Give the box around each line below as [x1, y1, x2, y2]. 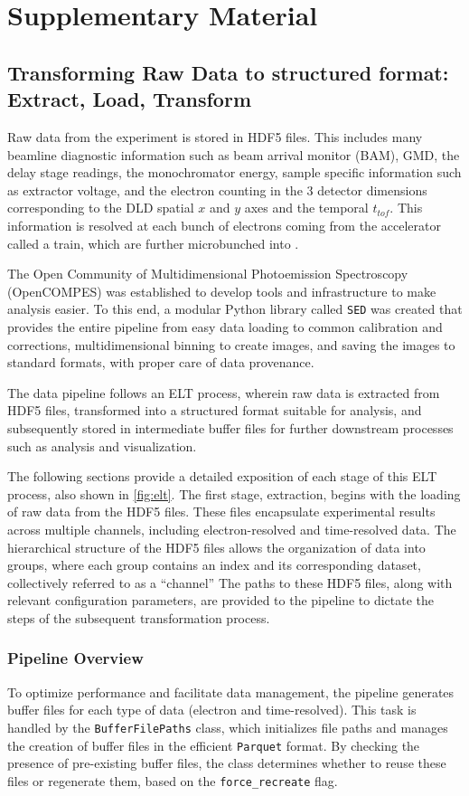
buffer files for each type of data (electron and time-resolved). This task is [7, 700, 417, 719]
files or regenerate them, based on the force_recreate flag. [7, 771, 338, 790]
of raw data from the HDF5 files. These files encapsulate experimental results [7, 502, 436, 521]
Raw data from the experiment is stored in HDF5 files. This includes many [7, 127, 423, 146]
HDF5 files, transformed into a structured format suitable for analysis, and [7, 401, 422, 420]
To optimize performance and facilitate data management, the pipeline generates [7, 682, 455, 701]
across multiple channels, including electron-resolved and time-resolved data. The [7, 519, 456, 538]
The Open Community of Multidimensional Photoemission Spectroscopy [7, 264, 408, 283]
